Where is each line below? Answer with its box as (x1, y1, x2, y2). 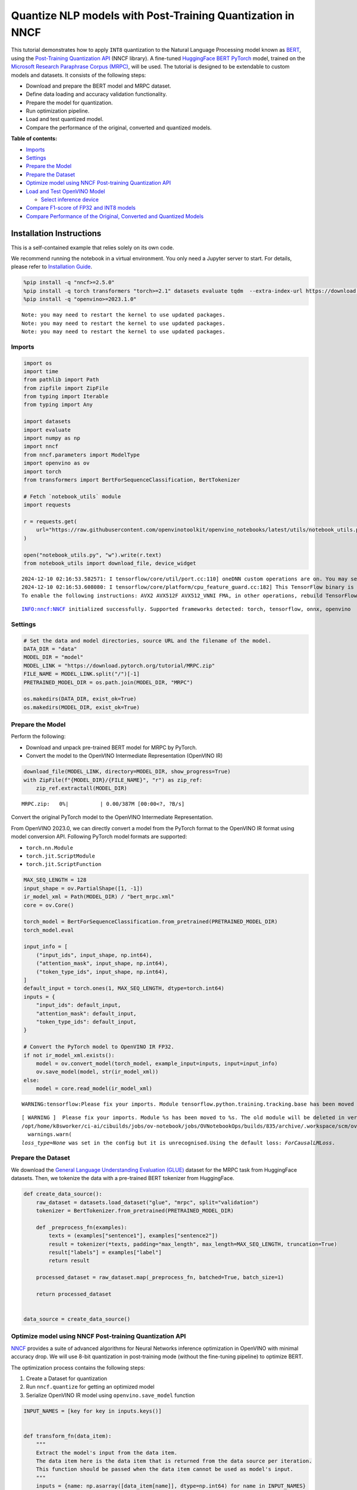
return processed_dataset (36, 1290, 112, 1297)
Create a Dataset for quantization (26, 1374, 107, 1382)
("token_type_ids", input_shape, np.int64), (36, 968, 168, 975)
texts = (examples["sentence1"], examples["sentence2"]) (48, 1233, 218, 1239)
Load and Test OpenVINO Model (26, 188, 105, 195)
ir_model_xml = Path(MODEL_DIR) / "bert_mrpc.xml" (23, 893, 175, 900)
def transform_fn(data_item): (23, 1432, 112, 1439)
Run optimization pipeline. (26, 107, 90, 114)
